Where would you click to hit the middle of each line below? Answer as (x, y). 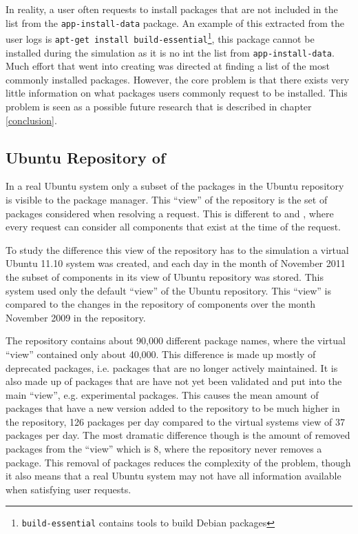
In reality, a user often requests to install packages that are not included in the (172, 9)
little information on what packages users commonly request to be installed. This (177, 93)
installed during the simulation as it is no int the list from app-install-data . (170, 52)
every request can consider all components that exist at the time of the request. (173, 227)
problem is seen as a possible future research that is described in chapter (159, 106)
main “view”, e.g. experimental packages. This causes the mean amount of (162, 394)
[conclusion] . (31, 120)
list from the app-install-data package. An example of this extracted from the (175, 22)
